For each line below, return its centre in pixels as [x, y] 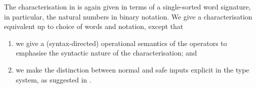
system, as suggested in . [53, 79]
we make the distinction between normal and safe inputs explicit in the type [132, 69]
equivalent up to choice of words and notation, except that [94, 26]
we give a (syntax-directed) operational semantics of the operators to [121, 43]
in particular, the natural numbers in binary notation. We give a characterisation [128, 16]
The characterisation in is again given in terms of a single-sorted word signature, [127, 6]
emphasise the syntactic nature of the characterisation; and [106, 53]
